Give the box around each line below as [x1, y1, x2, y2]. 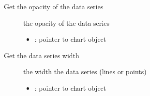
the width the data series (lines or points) [23, 66, 147, 77]
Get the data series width [4, 50, 79, 60]
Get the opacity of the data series [4, 1, 104, 11]
